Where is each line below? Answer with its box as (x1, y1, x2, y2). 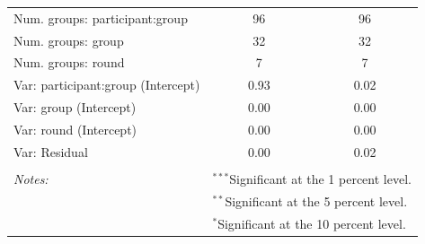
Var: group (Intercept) (13, 98, 137, 117)
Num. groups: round (13, 53, 125, 72)
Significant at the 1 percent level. (229, 169, 412, 187)
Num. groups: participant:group (13, 8, 188, 27)
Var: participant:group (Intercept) (13, 75, 200, 94)
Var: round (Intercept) (13, 119, 137, 138)
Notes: (13, 169, 49, 187)
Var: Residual (13, 142, 88, 161)
